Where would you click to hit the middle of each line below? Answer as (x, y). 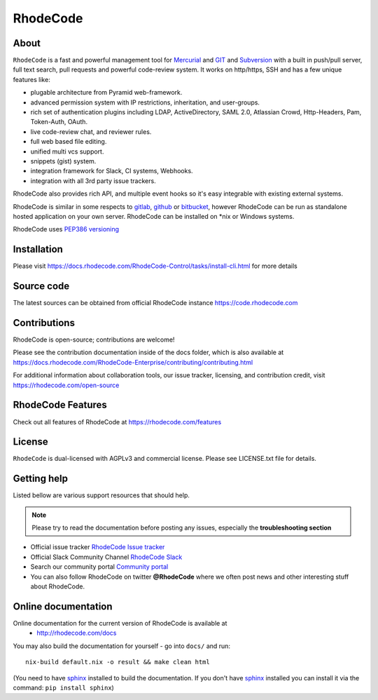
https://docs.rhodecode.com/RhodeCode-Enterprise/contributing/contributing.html (133, 362)
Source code (41, 287)
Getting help (40, 479)
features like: (31, 79)
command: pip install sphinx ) (64, 687)
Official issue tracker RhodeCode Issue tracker (98, 547)
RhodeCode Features (60, 405)
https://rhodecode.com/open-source (66, 385)
